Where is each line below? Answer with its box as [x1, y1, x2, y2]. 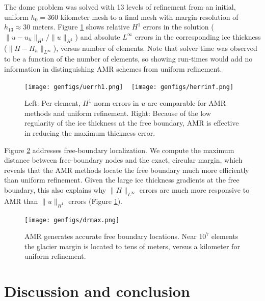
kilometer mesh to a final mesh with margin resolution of [60, 11, 238, 22]
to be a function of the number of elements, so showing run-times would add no [4, 53, 253, 64]
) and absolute [75, 31, 120, 42]
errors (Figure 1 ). [68, 195, 122, 206]
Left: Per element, [24, 98, 81, 108]
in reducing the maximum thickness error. [24, 128, 155, 138]
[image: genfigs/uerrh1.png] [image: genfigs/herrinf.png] [24, 83, 234, 91]
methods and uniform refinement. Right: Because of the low [24, 107, 211, 118]
